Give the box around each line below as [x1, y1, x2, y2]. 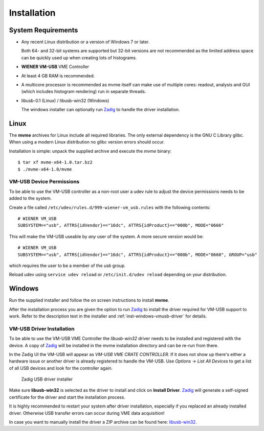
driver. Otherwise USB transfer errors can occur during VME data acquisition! [9, 410, 165, 416]
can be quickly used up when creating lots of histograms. [21, 54, 137, 61]
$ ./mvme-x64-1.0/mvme [18, 167, 72, 172]
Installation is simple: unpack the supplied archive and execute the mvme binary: [9, 148, 172, 154]
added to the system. [9, 195, 52, 201]
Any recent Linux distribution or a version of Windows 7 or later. [21, 39, 150, 45]
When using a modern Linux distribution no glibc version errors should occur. [9, 139, 165, 145]
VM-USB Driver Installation [9, 325, 75, 332]
